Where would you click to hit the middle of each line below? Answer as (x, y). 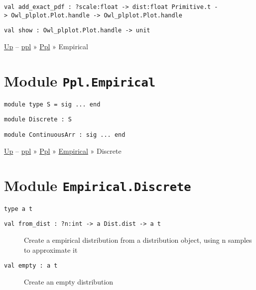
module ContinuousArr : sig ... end (65, 135)
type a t (18, 209)
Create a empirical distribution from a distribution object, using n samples (138, 240)
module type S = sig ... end (52, 104)
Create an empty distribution (69, 281)
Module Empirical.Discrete (98, 185)
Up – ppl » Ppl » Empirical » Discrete (63, 150)
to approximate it (51, 249)
